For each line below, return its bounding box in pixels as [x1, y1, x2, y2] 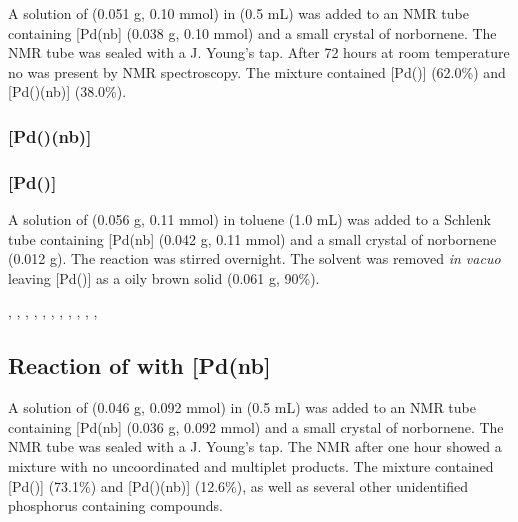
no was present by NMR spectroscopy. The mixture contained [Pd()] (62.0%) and [8, 61, 506, 82]
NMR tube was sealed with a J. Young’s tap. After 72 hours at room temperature [8, 42, 510, 63]
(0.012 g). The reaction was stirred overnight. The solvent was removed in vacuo [8, 248, 501, 269]
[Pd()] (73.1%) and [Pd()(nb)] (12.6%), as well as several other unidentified [8, 475, 469, 496]
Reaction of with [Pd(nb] [8, 350, 271, 381]
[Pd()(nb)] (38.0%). [8, 81, 127, 102]
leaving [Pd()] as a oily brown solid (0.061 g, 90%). [8, 267, 320, 288]
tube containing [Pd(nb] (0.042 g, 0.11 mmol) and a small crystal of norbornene [8, 228, 497, 249]
